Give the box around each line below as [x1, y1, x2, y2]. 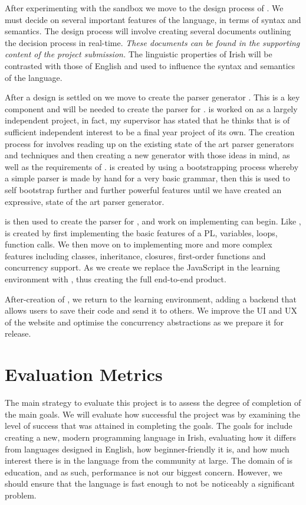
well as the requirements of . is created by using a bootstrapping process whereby [5, 160, 299, 172]
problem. [5, 488, 37, 501]
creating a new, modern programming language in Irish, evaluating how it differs [5, 431, 296, 443]
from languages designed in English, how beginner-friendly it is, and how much [5, 442, 289, 455]
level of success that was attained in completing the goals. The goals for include [5, 419, 292, 432]
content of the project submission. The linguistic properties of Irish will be [5, 48, 272, 60]
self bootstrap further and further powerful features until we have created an [5, 183, 282, 196]
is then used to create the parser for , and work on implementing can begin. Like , [5, 215, 301, 227]
